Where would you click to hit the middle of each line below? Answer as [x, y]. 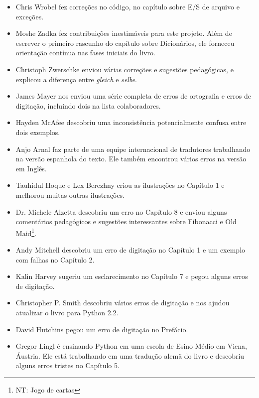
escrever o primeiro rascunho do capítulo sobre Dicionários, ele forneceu [125, 43]
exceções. [30, 16]
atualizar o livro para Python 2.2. [67, 312]
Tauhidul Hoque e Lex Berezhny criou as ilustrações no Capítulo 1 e [120, 185]
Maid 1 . [26, 232]
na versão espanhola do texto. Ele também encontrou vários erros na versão [131, 159]
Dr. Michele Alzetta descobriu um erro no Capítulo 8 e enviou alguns [121, 211]
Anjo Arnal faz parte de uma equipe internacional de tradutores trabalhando [133, 149]
